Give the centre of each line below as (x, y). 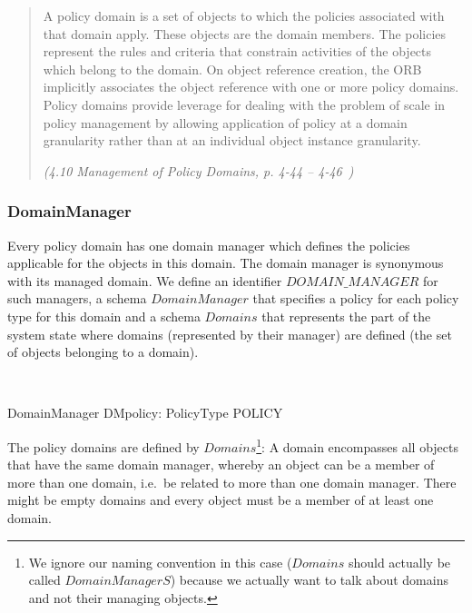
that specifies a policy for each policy (356, 298)
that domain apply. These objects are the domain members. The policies (245, 33)
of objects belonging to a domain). (103, 352)
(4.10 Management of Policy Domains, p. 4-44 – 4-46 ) (198, 170)
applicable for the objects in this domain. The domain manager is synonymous (226, 263)
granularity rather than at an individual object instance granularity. (232, 140)
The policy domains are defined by (103, 446)
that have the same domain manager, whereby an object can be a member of (221, 465)
